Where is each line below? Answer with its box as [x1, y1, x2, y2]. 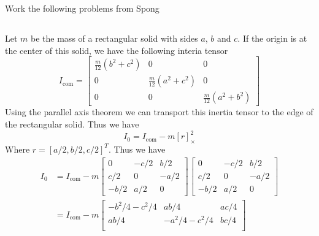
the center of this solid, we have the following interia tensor [5, 44, 228, 56]
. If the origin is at [237, 32, 307, 45]
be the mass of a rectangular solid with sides [31, 32, 198, 45]
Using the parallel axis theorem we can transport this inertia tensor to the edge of [5, 105, 313, 118]
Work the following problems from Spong [5, 2, 159, 15]
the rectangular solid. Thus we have [5, 118, 139, 131]
